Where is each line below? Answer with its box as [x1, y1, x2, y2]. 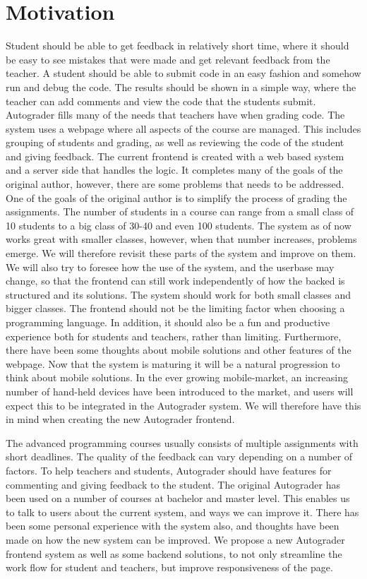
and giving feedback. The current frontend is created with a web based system [6, 148, 344, 163]
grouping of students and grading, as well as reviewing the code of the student [6, 135, 344, 150]
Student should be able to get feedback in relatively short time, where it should [6, 38, 349, 53]
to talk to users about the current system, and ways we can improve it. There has [6, 504, 359, 519]
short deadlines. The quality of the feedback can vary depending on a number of [6, 449, 353, 464]
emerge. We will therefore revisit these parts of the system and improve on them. [6, 246, 356, 261]
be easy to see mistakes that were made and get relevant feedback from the [6, 52, 330, 66]
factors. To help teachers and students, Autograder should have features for [6, 462, 332, 477]
